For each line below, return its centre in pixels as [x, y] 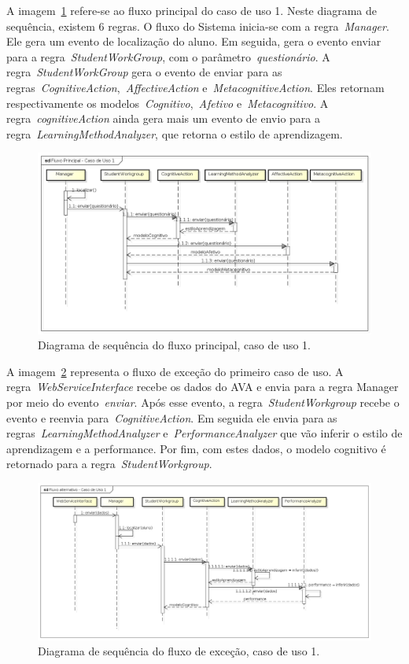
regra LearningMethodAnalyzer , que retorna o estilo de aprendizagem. [175, 133]
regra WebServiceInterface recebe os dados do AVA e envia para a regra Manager [203, 387]
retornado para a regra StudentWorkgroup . [109, 464]
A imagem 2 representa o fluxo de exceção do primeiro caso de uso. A [175, 371]
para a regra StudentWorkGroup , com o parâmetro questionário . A [168, 56]
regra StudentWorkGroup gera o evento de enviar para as [144, 72]
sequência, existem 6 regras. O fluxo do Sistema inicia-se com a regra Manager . [198, 26]
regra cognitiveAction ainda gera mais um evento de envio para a [163, 118]
